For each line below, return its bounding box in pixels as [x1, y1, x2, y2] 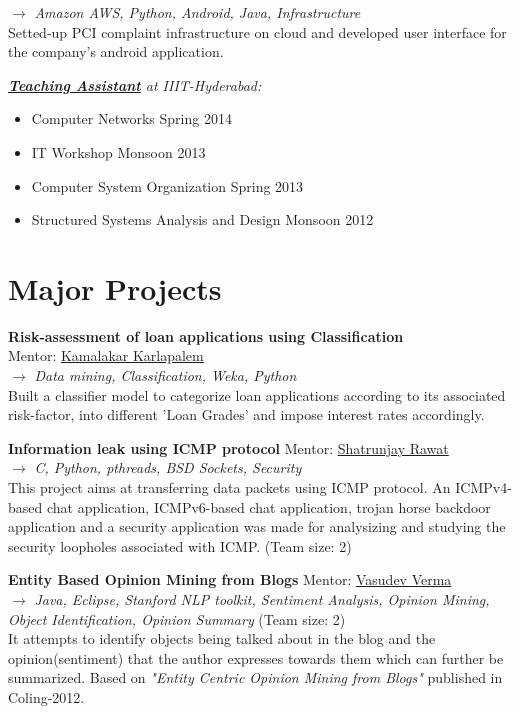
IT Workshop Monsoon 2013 [31, 141, 206, 162]
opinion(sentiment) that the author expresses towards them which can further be [8, 647, 504, 668]
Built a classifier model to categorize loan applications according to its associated [8, 384, 506, 405]
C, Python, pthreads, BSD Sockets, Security [34, 457, 302, 478]
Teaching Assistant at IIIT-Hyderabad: [8, 74, 262, 95]
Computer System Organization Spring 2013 [31, 175, 304, 196]
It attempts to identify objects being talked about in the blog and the [8, 628, 436, 649]
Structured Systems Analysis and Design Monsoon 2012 [31, 209, 374, 230]
